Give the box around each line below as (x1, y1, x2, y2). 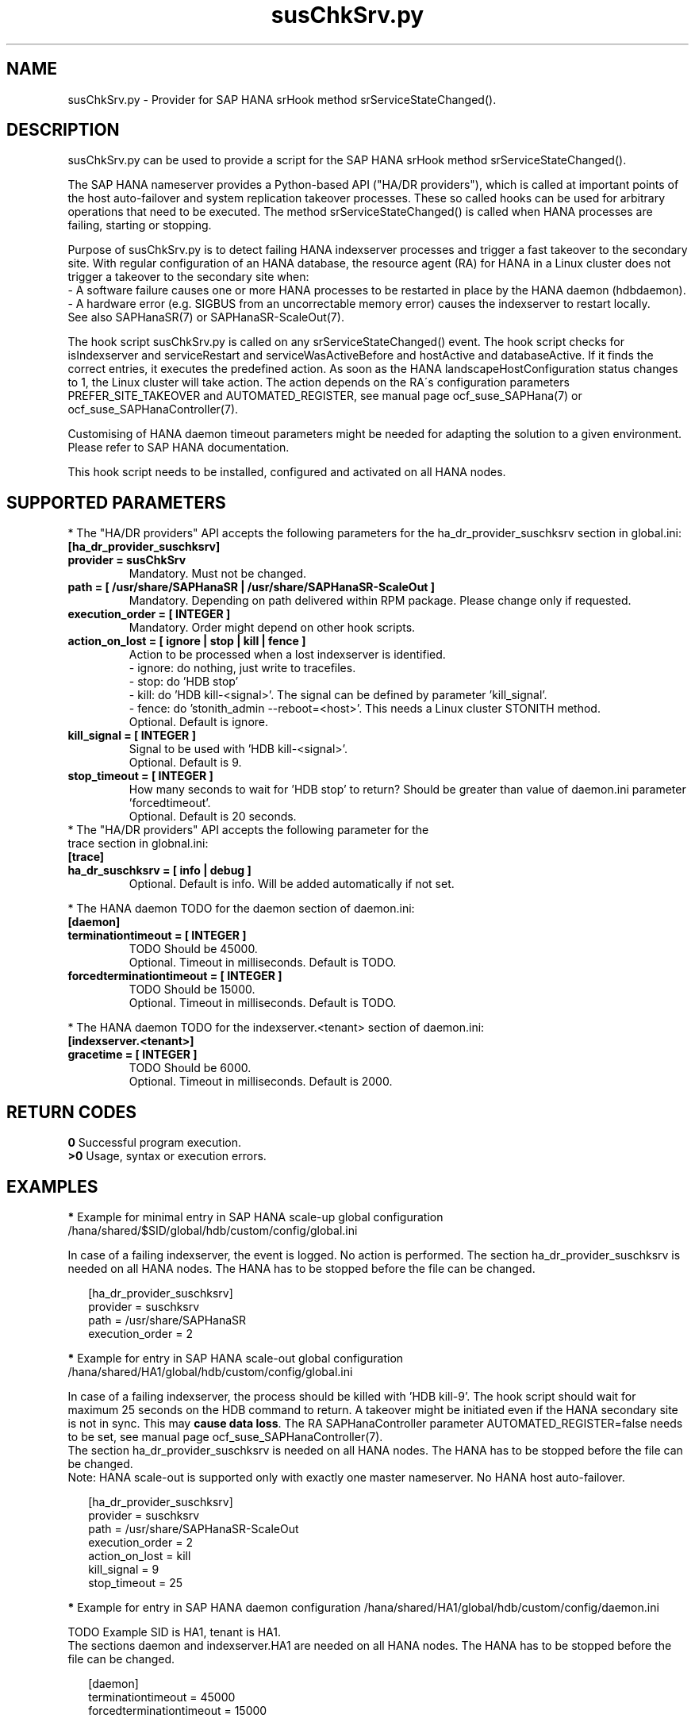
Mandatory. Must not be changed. (129, 567, 307, 581)
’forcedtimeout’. (129, 796, 211, 810)
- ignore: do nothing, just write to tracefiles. (129, 661, 356, 675)
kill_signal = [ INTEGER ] (67, 728, 196, 743)
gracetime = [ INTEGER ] (67, 1047, 198, 1062)
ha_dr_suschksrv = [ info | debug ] (67, 863, 252, 878)
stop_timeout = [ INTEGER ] (67, 769, 213, 783)
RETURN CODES (6, 1101, 137, 1122)
